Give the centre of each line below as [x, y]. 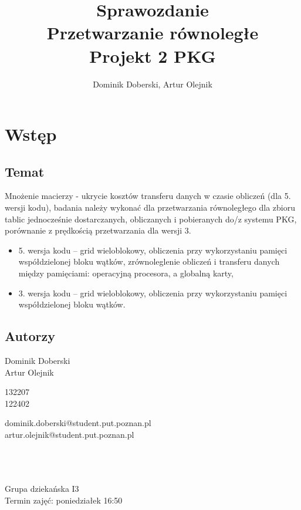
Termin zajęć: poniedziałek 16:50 [64, 500]
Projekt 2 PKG [153, 55]
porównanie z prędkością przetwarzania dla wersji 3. [98, 230]
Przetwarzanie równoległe [153, 33]
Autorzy [30, 336]
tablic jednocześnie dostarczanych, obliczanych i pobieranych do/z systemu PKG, [151, 219]
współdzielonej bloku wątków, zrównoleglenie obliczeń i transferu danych [149, 261]
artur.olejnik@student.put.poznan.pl [70, 434]
